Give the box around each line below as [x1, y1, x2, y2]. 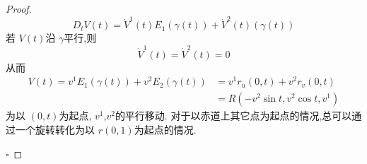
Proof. [6, 1, 32, 16]
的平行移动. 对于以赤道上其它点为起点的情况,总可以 [115, 108, 352, 123]
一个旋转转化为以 [15, 122, 95, 136]
